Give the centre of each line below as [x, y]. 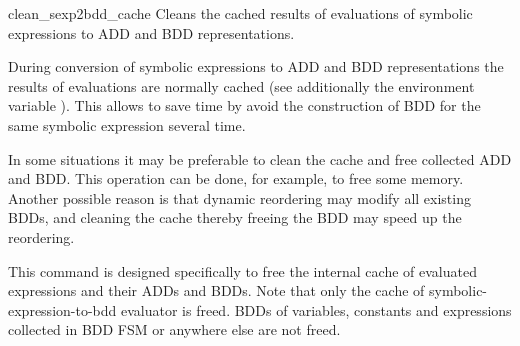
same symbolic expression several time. [127, 124]
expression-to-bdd [62, 309]
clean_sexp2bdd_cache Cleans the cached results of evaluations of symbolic [240, 13]
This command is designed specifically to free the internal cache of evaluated [242, 270]
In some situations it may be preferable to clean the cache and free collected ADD [260, 158]
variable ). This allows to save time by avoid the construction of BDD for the [244, 105]
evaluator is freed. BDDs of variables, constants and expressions [316, 309]
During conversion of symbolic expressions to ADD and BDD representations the [256, 66]
